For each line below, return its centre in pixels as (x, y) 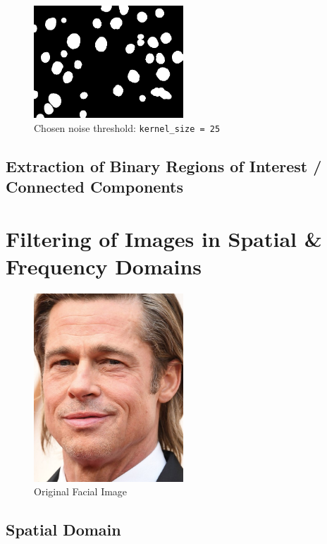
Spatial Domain (63, 530)
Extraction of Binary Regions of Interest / (164, 166)
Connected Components (95, 187)
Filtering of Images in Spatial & (164, 238)
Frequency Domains (104, 266)
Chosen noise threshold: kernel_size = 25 (127, 127)
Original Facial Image (81, 491)
